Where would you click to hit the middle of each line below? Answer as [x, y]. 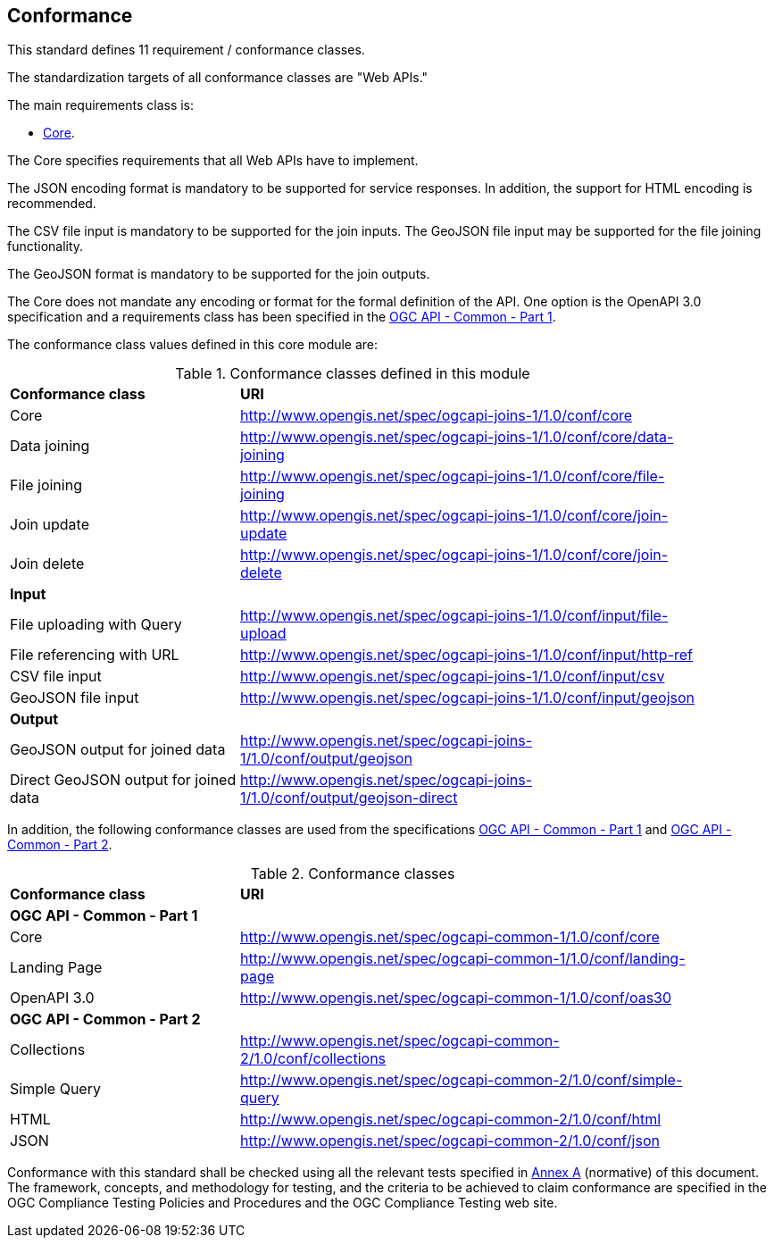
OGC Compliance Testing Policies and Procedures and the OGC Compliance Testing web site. [283, 1203]
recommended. [52, 204]
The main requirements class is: [101, 105]
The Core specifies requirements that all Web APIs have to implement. [213, 161]
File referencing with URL [95, 655]
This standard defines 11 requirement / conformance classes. [186, 50]
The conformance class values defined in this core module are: [193, 345]
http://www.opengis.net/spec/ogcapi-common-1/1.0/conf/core [449, 937]
